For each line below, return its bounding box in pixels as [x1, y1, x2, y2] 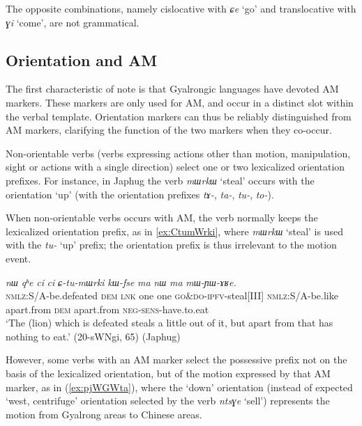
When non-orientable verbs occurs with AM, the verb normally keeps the [6, 210, 318, 225]
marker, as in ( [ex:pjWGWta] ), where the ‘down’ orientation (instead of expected [6, 379, 353, 394]
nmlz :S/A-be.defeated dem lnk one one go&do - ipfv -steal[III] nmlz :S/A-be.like [6, 288, 338, 303]
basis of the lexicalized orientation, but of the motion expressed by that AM [6, 366, 331, 381]
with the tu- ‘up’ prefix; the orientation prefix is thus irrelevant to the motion [6, 237, 337, 252]
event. [6, 251, 31, 265]
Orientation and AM [6, 49, 158, 70]
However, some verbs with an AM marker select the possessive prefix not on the [6, 352, 347, 367]
